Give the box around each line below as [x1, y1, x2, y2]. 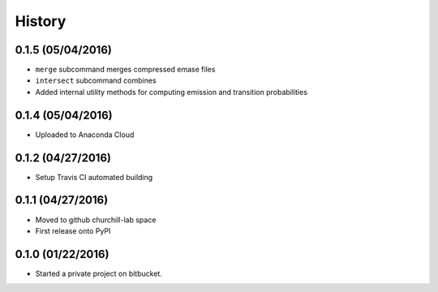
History [15, 12, 67, 30]
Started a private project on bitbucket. [35, 268, 162, 278]
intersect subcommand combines [35, 75, 157, 85]
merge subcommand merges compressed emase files [35, 65, 216, 75]
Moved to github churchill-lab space [35, 215, 157, 225]
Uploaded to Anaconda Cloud [35, 130, 135, 140]
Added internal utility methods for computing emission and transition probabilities [35, 87, 308, 97]
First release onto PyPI [35, 225, 111, 235]
